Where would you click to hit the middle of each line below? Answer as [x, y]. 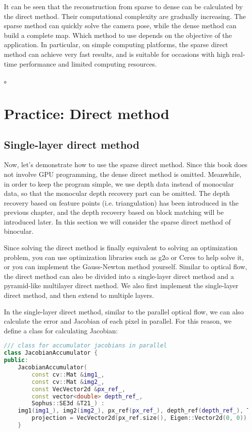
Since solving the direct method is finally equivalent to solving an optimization [121, 248]
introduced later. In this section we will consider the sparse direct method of [118, 221]
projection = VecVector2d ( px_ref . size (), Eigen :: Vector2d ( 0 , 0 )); [141, 418]
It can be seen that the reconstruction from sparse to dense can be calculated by [123, 6]
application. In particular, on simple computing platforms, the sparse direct [116, 44]
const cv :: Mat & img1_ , [68, 374]
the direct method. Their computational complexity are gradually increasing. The [125, 16]
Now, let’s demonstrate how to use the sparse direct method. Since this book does [126, 164]
